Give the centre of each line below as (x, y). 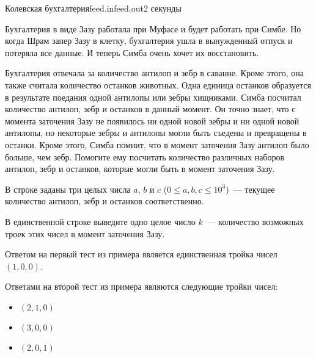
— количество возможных (255, 221)
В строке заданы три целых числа (68, 189)
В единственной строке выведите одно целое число (100, 221)
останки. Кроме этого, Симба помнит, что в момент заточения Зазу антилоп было (157, 144)
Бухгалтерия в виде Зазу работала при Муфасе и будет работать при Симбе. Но (153, 28)
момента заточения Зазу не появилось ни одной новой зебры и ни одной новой (152, 120)
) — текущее (250, 189)
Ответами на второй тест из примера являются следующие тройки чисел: (141, 286)
